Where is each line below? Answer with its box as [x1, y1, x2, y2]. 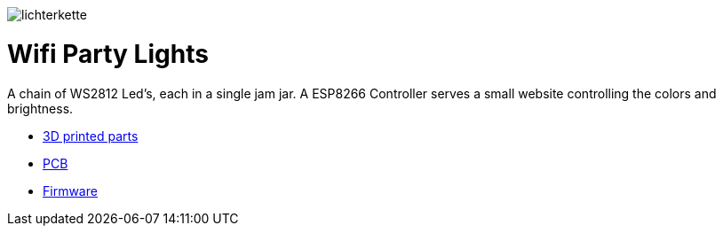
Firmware [43, 183, 98, 198]
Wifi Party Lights [7, 38, 209, 69]
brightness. [7, 100, 74, 116]
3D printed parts [43, 128, 139, 144]
